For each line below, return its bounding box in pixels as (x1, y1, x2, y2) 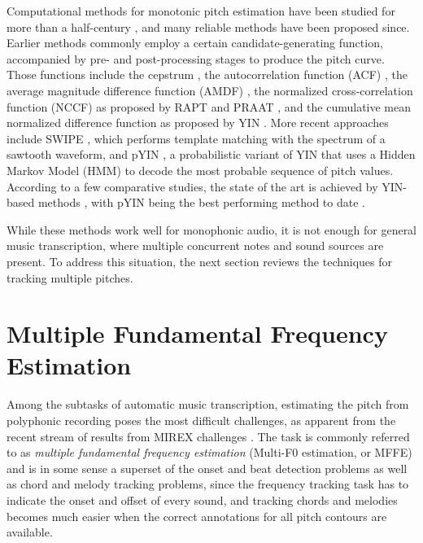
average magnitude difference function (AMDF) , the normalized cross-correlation (7, 81, 413, 99)
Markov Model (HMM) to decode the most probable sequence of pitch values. (7, 161, 394, 178)
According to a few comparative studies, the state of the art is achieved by (7, 177, 378, 195)
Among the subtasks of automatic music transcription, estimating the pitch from (7, 396, 409, 413)
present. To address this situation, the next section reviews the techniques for (7, 252, 393, 269)
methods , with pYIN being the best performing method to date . (37, 194, 365, 211)
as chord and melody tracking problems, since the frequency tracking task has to (7, 475, 409, 493)
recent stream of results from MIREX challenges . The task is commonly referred (7, 427, 410, 444)
